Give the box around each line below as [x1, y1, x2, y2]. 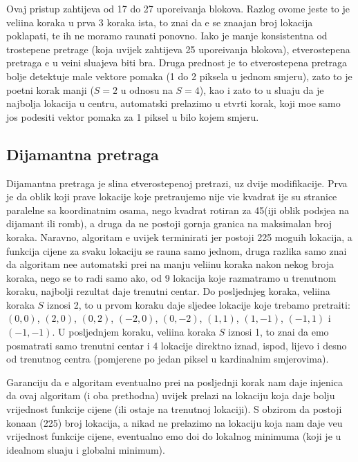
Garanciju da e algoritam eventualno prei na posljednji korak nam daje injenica [6, 374, 343, 389]
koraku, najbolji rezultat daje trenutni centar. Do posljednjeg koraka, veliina [6, 284, 330, 298]
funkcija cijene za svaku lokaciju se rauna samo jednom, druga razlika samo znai [6, 243, 347, 258]
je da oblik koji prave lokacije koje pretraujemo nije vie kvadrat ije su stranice [6, 189, 337, 204]
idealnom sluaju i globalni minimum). [6, 442, 165, 456]
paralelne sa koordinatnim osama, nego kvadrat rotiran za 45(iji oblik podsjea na [6, 202, 349, 217]
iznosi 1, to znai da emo [228, 325, 329, 339]
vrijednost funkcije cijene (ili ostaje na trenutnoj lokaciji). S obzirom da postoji [6, 402, 342, 416]
